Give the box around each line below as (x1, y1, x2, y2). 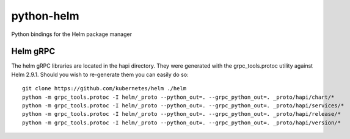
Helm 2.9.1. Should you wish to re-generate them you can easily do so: (11, 71, 189, 78)
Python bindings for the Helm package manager (11, 30, 133, 38)
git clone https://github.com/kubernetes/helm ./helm (22, 85, 186, 92)
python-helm (11, 9, 79, 23)
